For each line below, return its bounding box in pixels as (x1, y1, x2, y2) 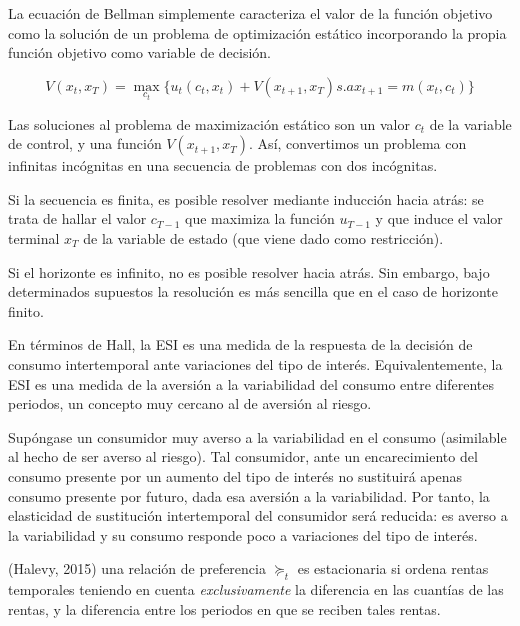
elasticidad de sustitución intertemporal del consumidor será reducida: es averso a (8, 505, 508, 526)
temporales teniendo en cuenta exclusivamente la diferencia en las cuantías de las (8, 579, 504, 600)
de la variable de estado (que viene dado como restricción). (83, 228, 444, 249)
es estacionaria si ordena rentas (297, 558, 489, 579)
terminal (8, 228, 60, 249)
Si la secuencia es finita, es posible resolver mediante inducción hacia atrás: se (8, 188, 484, 209)
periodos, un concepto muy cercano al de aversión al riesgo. (8, 393, 372, 414)
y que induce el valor (375, 208, 503, 229)
